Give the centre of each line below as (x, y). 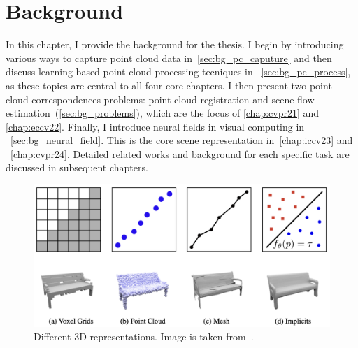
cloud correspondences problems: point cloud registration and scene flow (160, 99)
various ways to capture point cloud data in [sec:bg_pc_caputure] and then (169, 58)
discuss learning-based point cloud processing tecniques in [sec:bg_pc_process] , (178, 72)
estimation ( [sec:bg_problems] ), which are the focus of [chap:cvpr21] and (163, 113)
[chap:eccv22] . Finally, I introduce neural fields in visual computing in (155, 126)
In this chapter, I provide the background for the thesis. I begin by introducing (175, 44)
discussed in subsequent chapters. (77, 167)
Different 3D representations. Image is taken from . (144, 336)
